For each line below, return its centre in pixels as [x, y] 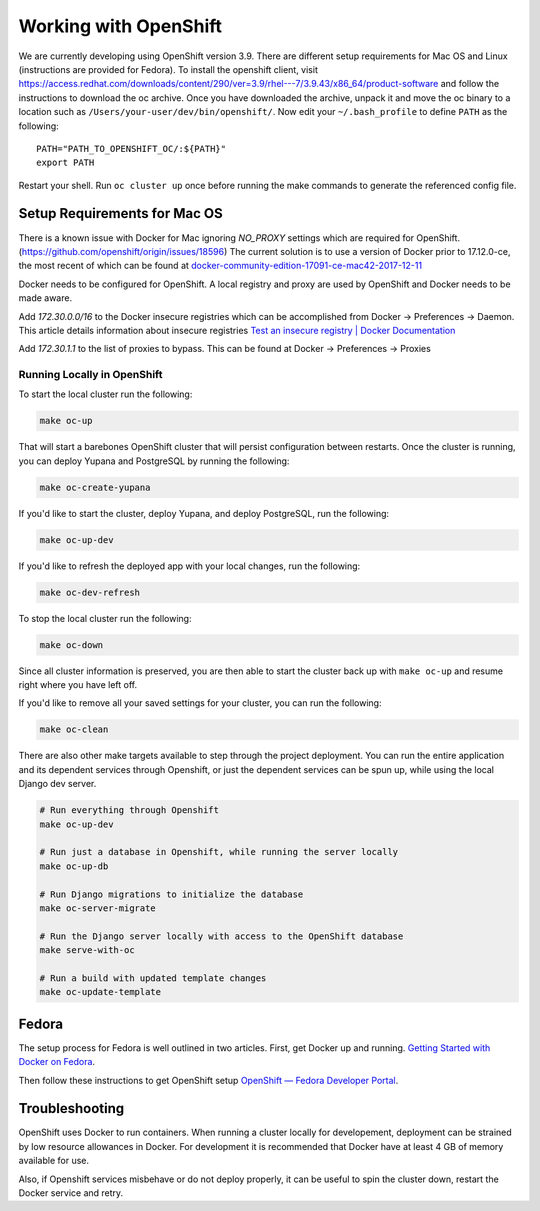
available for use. [54, 1161]
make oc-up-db [74, 866]
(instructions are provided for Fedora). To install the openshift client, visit [168, 69]
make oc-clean [74, 729]
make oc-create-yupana [95, 487]
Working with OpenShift [120, 26]
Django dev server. [57, 784]
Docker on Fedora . [56, 1062]
